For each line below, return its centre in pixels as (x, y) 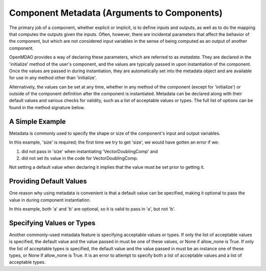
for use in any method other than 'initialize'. (53, 78)
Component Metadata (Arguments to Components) (116, 13)
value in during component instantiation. (50, 200)
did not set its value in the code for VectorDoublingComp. (80, 158)
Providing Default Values (48, 181)
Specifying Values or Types (52, 223)
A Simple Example (37, 121)
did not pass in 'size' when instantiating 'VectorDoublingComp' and (90, 151)
